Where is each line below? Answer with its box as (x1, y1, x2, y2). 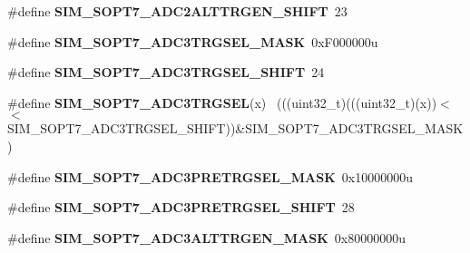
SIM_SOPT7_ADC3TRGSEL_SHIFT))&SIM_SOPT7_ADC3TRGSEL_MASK (7, 119, 464, 138)
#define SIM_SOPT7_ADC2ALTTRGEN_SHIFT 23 (7, 2, 348, 20)
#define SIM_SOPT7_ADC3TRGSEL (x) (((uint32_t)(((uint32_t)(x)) (7, 92, 437, 112)
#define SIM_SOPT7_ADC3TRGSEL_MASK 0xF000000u (7, 32, 378, 51)
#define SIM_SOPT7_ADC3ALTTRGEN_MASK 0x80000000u (7, 228, 406, 247)
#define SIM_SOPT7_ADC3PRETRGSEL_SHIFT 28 (7, 198, 355, 217)
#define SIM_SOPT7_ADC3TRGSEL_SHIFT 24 (7, 63, 325, 82)
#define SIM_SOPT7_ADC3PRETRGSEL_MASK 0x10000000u (7, 167, 414, 186)
